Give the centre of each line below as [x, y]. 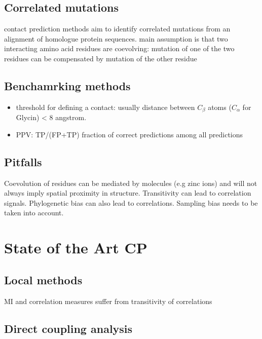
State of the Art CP [76, 248]
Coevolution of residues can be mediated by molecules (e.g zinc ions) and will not [131, 183]
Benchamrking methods [67, 85]
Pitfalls [23, 161]
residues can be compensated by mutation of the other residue [101, 58]
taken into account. [34, 213]
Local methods [43, 279]
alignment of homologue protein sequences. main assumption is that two [116, 38]
